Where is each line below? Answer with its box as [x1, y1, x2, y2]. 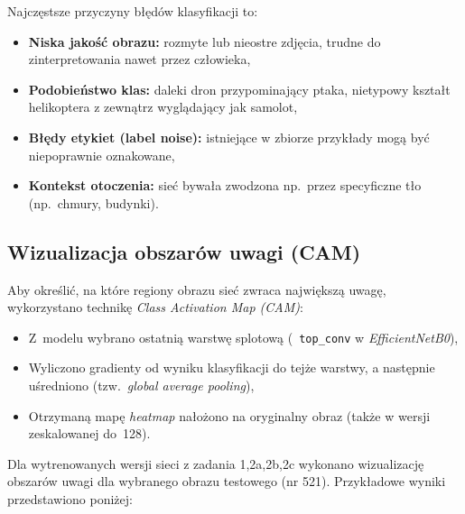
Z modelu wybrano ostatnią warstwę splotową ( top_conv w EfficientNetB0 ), [28, 327, 459, 346]
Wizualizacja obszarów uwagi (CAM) [7, 237, 361, 265]
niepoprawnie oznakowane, [28, 145, 175, 164]
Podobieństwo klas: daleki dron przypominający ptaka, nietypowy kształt [28, 79, 451, 98]
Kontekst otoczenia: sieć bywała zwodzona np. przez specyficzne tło [28, 176, 422, 195]
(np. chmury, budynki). [28, 193, 159, 212]
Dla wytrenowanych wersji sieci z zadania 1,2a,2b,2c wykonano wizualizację [7, 454, 424, 473]
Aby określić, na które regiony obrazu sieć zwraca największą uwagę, [7, 280, 386, 298]
